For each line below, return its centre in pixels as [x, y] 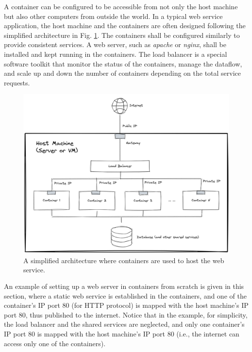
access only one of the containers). [55, 343]
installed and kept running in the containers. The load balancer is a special [116, 54]
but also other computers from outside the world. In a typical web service [113, 16]
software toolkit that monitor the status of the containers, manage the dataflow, [123, 63]
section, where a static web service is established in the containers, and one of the [125, 295]
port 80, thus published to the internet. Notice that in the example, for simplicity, [126, 314]
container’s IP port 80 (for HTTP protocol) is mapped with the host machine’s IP [126, 305]
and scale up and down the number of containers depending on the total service [123, 73]
